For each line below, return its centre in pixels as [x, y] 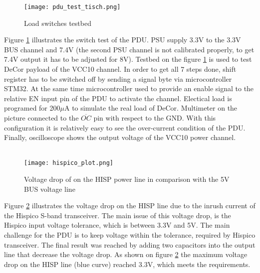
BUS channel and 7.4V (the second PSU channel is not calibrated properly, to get [129, 49]
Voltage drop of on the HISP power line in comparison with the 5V [127, 179]
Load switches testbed [58, 23]
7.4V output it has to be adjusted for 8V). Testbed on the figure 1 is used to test [128, 59]
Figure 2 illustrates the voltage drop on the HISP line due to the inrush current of [130, 205]
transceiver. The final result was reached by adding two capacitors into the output [130, 244]
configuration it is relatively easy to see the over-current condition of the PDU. [125, 127]
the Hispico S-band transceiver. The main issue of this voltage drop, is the [118, 215]
